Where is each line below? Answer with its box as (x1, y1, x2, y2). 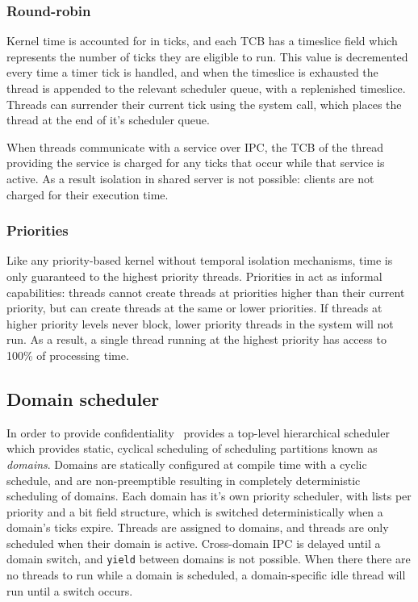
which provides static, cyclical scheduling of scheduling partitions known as (6, 440, 378, 457)
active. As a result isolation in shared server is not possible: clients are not (6, 169, 374, 186)
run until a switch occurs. (6, 582, 133, 599)
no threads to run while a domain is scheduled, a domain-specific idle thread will (6, 566, 406, 583)
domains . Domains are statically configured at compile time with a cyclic (6, 455, 367, 472)
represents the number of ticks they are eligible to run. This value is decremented (6, 48, 408, 65)
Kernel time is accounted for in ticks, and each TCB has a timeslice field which (6, 32, 398, 49)
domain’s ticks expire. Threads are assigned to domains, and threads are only (6, 519, 389, 536)
